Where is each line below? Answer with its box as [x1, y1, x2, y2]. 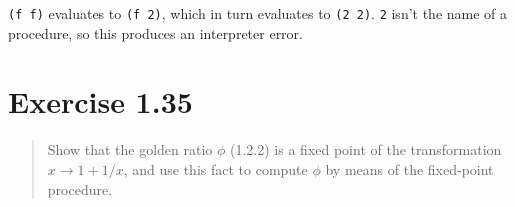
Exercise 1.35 [8, 81, 193, 122]
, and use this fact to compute [123, 158, 308, 179]
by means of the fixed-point [325, 158, 494, 179]
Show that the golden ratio [47, 139, 213, 160]
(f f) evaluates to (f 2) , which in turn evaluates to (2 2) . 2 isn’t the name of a [8, 3, 508, 23]
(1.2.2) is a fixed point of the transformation [230, 139, 502, 160]
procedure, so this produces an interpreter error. [8, 22, 303, 43]
